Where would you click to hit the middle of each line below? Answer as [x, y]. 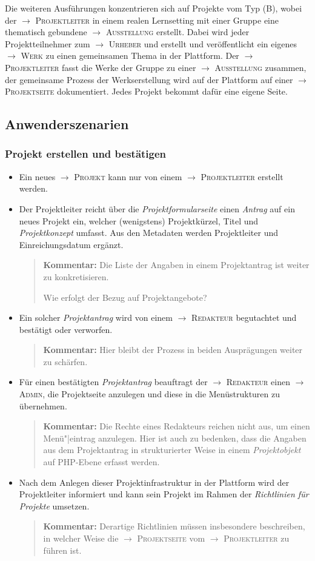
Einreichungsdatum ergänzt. [71, 244]
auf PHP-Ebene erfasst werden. [101, 462]
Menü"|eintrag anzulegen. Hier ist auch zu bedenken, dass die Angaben [175, 438]
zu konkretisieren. [76, 276]
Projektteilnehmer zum [48, 43]
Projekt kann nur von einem [128, 176]
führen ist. [62, 550]
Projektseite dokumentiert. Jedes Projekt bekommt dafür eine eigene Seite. [146, 91]
